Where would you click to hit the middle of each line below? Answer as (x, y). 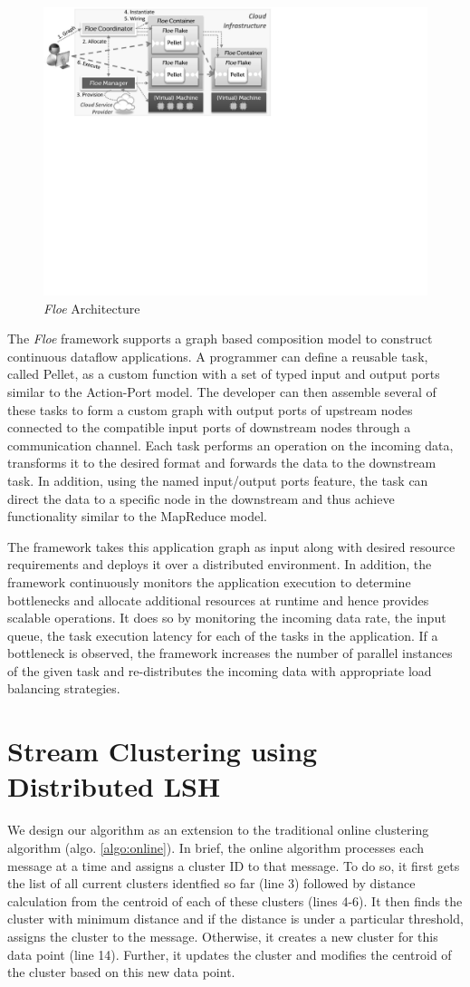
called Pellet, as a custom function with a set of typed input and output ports (224, 374)
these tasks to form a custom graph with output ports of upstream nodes (210, 409)
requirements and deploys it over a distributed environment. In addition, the (220, 564)
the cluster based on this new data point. (121, 972)
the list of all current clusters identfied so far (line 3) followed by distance (211, 883)
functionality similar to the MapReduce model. (137, 516)
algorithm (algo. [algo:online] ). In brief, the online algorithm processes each (216, 847)
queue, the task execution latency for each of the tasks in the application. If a (223, 635)
